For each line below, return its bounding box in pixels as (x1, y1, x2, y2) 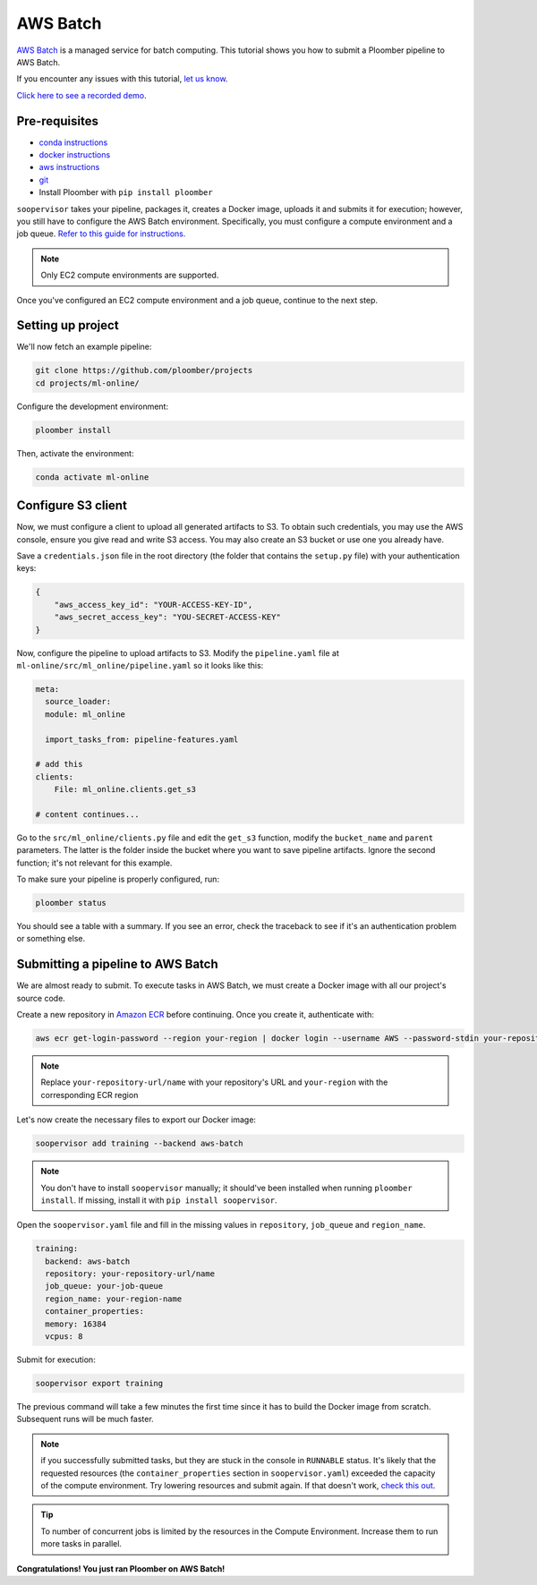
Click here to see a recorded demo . (16, 89, 147, 100)
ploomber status (35, 898, 107, 908)
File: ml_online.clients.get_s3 (54, 784, 197, 795)
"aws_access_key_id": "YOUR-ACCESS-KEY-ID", (54, 600, 253, 609)
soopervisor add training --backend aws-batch (35, 1138, 243, 1149)
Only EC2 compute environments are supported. (40, 269, 219, 281)
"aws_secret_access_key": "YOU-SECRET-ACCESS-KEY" (54, 612, 281, 622)
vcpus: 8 (45, 1332, 83, 1342)
